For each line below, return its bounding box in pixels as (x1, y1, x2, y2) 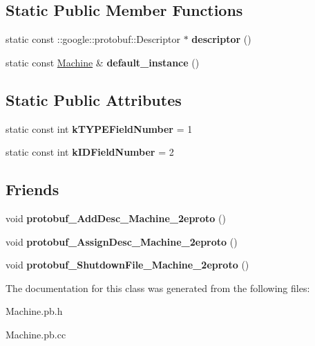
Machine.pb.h (6, 304, 63, 318)
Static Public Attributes (6, 89, 182, 110)
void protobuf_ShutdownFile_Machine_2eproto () (6, 257, 249, 272)
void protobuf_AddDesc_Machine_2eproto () (6, 210, 226, 225)
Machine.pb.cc (6, 327, 66, 341)
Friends (6, 179, 59, 200)
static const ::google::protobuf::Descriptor (6, 32, 180, 46)
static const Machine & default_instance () (6, 55, 200, 69)
